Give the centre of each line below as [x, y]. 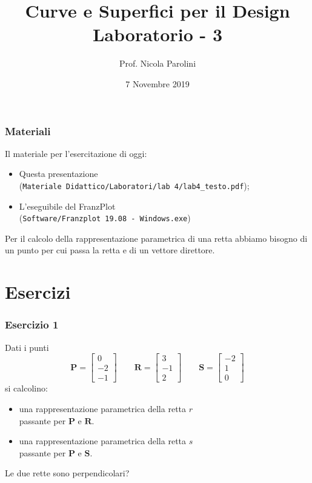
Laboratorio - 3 [158, 34]
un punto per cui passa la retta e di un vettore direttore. [110, 250]
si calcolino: [26, 388]
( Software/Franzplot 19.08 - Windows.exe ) [105, 218]
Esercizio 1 [32, 325]
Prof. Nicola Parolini [158, 63]
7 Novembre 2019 [158, 83]
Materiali [28, 131]
